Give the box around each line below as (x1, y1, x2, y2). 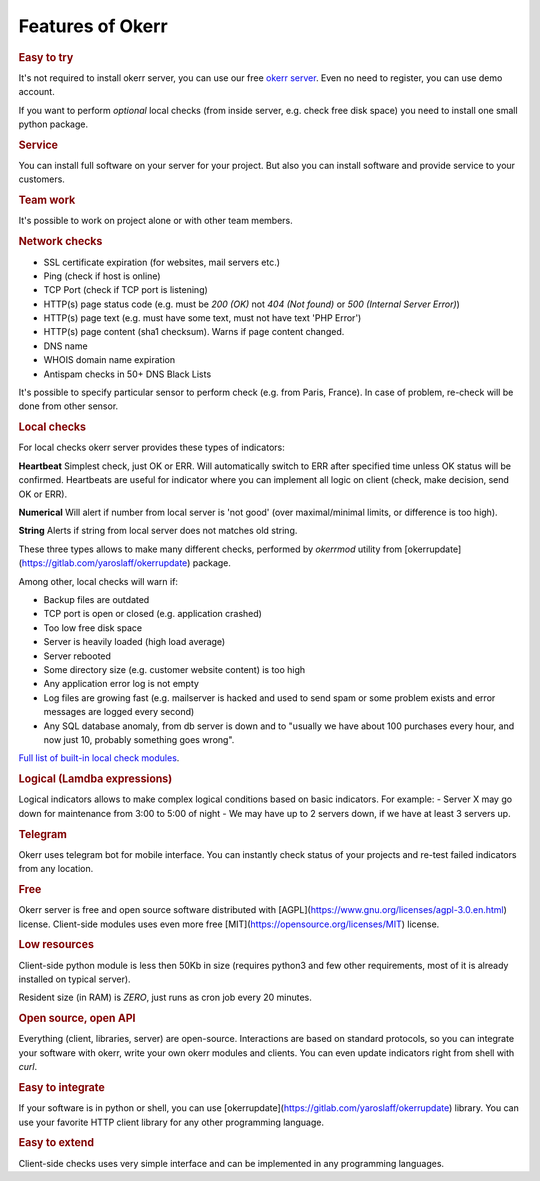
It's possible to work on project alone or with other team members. (18, 215, 294, 227)
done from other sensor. (18, 400, 119, 412)
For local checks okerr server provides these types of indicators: (18, 441, 285, 454)
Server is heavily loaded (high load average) (43, 636, 226, 648)
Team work (18, 193, 76, 207)
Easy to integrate (18, 1081, 105, 1095)
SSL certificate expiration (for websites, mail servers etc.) (43, 256, 280, 268)
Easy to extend (18, 1136, 95, 1150)
